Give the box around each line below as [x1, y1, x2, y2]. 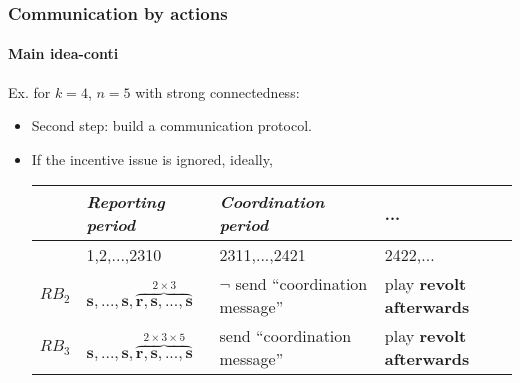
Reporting [86, 190, 165, 214]
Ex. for [8, 81, 51, 102]
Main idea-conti [8, 43, 119, 64]
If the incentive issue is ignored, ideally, [31, 148, 273, 169]
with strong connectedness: [135, 81, 300, 102]
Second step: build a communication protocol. [31, 115, 312, 136]
